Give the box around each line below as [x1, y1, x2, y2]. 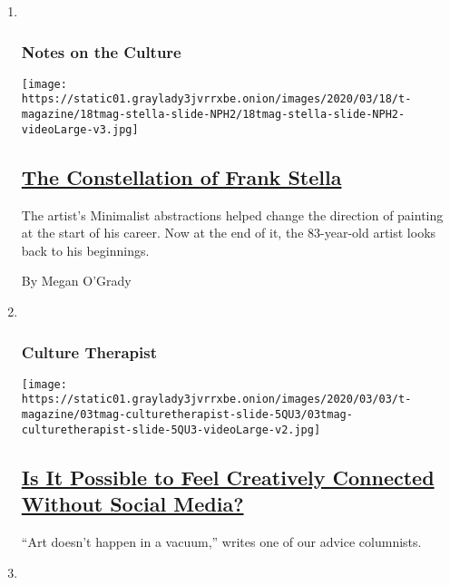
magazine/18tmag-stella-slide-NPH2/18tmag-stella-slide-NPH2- [21, 108, 406, 122]
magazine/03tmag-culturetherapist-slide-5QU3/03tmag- [21, 408, 353, 422]
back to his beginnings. [21, 240, 150, 259]
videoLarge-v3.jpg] [21, 122, 139, 136]
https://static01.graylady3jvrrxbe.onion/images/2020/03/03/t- [21, 393, 412, 406]
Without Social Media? [21, 490, 244, 518]
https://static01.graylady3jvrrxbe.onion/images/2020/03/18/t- [21, 93, 412, 106]
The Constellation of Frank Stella [21, 162, 342, 190]
